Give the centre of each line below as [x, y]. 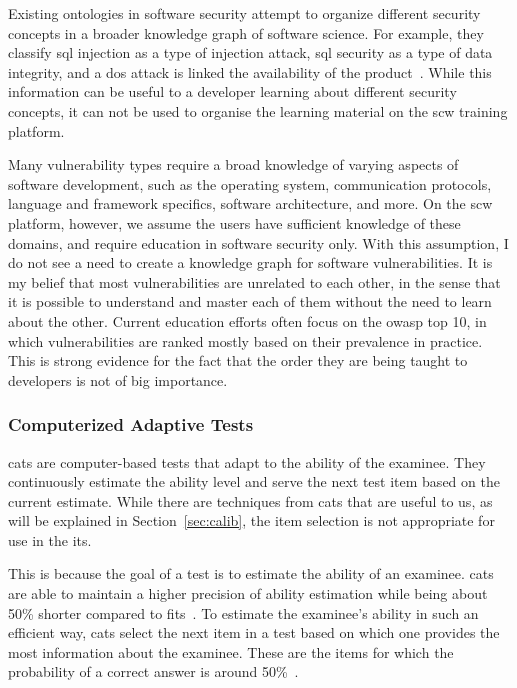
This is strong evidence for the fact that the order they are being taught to [238, 360]
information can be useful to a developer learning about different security [232, 91]
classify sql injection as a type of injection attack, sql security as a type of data [250, 52]
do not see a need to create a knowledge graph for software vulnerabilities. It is [250, 262]
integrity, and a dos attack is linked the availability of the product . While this [250, 71]
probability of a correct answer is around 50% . [153, 671]
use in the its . [50, 539]
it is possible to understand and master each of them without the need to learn [250, 301]
